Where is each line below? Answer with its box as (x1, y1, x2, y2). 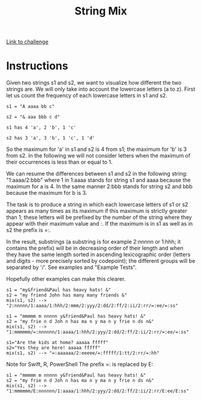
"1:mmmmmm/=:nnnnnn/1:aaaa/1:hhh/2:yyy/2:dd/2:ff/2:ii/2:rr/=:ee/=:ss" (6, 329, 189, 335)
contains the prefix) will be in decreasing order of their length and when (6, 245, 184, 252)
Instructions (6, 59, 68, 73)
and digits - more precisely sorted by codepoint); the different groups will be (6, 257, 196, 265)
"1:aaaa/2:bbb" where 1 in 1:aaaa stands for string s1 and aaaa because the (6, 176, 191, 184)
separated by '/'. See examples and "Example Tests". (6, 263, 137, 271)
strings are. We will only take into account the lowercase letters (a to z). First (6, 85, 196, 93)
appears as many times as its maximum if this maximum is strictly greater (6, 208, 187, 215)
